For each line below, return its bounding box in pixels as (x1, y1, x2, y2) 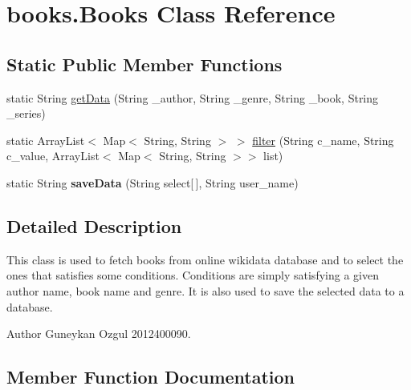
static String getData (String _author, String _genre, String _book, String (6, 89, 379, 106)
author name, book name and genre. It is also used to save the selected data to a (6, 282, 405, 299)
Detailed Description (6, 213, 182, 238)
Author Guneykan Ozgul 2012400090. (6, 325, 191, 342)
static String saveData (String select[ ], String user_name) (6, 174, 299, 191)
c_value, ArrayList (6, 147, 100, 164)
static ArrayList (6, 131, 85, 148)
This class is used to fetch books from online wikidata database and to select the (6, 251, 404, 267)
